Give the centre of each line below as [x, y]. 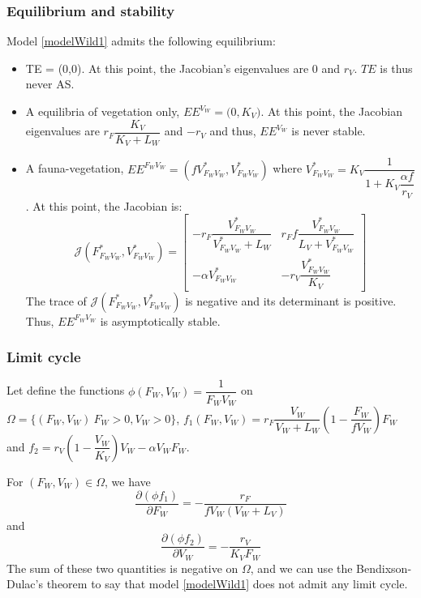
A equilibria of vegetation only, [103, 111]
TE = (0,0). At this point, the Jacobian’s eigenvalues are [167, 68]
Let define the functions [66, 390]
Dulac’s [25, 584]
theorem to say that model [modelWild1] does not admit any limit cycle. [227, 584]
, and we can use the [301, 568]
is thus [396, 68]
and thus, [233, 131]
